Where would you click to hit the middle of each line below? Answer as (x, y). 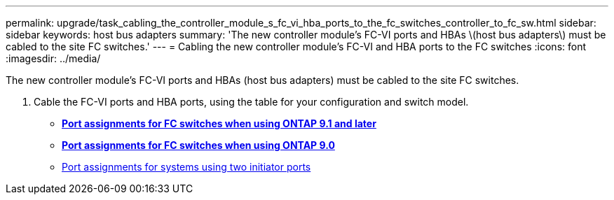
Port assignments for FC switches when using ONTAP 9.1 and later (219, 123)
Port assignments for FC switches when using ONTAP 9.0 (198, 145)
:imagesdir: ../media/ (53, 58)
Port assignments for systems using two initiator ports (186, 167)
